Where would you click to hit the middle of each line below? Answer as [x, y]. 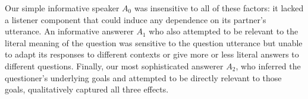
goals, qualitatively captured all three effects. [87, 89]
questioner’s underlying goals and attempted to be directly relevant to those [143, 77]
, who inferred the [268, 66]
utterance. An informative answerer [69, 31]
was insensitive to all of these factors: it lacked [219, 8]
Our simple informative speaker [62, 8]
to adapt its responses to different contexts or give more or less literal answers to [152, 54]
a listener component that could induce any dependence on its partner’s [136, 19]
